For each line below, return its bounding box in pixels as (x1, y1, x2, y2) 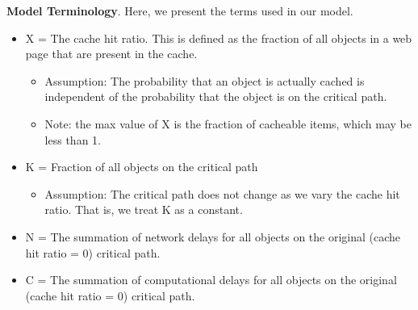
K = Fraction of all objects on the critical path (25, 158, 258, 175)
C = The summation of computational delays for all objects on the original (25, 271, 397, 288)
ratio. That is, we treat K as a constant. (44, 201, 243, 218)
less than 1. (44, 131, 101, 148)
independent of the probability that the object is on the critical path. (44, 88, 387, 105)
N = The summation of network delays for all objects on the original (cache (25, 228, 401, 245)
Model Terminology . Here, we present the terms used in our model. (6, 2, 353, 19)
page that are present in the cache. (25, 45, 198, 62)
